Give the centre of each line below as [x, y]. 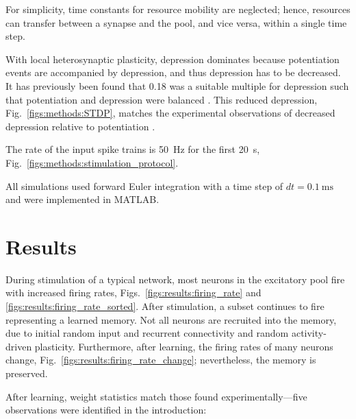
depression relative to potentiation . [80, 126]
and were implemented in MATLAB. [82, 199]
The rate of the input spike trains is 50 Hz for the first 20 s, [133, 149]
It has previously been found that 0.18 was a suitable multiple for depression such [177, 85]
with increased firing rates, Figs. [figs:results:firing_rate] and [133, 292]
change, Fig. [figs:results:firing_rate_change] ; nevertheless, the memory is [161, 360]
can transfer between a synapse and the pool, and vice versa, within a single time [176, 22]
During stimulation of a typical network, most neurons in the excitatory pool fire [175, 279]
